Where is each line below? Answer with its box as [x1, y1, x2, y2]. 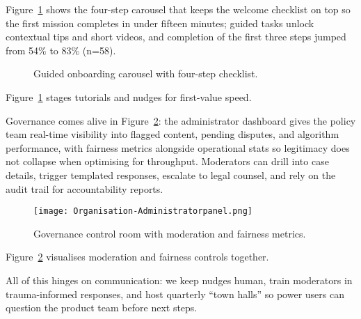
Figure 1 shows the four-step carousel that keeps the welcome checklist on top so [6, 2, 351, 16]
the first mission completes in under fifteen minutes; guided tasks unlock [6, 15, 314, 30]
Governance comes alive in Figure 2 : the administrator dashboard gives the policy [6, 113, 356, 127]
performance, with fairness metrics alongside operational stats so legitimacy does [6, 140, 350, 155]
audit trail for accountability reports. [6, 181, 163, 196]
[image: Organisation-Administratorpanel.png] [33, 206, 252, 217]
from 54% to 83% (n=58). [6, 42, 116, 57]
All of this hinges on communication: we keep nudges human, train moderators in [6, 272, 353, 287]
